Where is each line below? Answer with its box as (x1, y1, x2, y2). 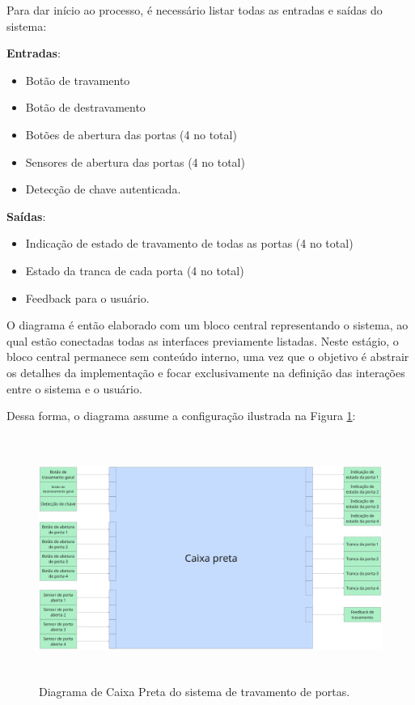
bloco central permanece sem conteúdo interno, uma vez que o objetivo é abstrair (6, 348, 409, 365)
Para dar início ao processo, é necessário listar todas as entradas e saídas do (6, 2, 383, 18)
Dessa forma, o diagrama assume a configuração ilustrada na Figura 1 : (6, 407, 356, 424)
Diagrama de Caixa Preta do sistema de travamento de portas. (39, 682, 350, 699)
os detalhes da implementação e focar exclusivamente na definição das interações (6, 363, 405, 380)
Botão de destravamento (25, 99, 146, 116)
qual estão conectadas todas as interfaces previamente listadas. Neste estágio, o (6, 332, 399, 349)
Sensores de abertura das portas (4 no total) (25, 153, 245, 170)
